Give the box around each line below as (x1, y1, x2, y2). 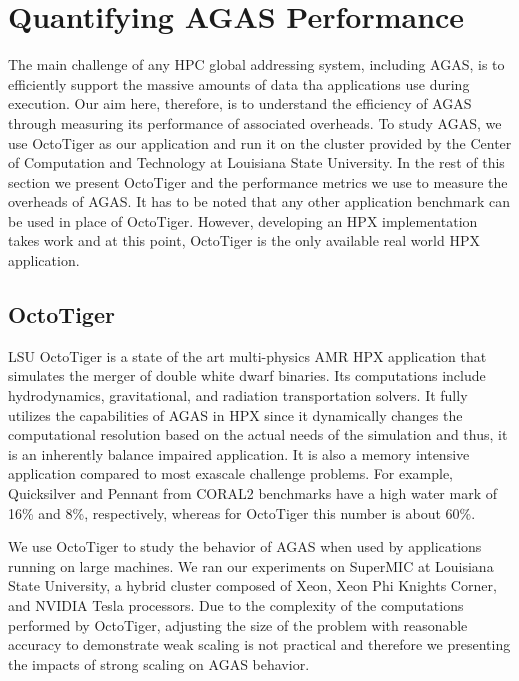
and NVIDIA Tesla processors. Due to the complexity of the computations (8, 594, 464, 615)
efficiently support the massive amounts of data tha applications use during (8, 73, 470, 94)
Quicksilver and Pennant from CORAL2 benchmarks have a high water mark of (8, 483, 497, 504)
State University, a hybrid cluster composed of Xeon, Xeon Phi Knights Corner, (8, 575, 497, 596)
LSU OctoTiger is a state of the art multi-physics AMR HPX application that (8, 345, 487, 366)
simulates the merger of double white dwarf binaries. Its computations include (8, 365, 486, 386)
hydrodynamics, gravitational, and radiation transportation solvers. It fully (8, 385, 468, 406)
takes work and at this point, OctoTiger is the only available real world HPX (8, 230, 480, 251)
